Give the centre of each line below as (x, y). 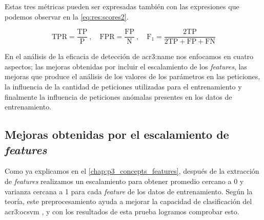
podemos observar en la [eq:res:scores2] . (67, 16)
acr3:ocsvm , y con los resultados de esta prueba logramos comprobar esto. (122, 211)
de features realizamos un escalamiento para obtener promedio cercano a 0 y (124, 181)
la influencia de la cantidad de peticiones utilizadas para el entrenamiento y (123, 87)
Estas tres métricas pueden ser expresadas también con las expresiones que (122, 6)
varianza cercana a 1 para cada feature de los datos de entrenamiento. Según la (129, 191)
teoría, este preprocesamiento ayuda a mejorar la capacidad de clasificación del (128, 201)
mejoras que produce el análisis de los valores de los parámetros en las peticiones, (133, 76)
